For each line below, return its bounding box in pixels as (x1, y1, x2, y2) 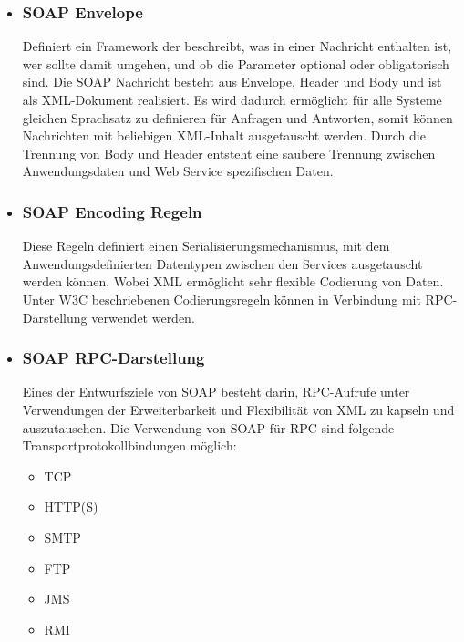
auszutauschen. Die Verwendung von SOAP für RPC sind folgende (22, 418, 395, 437)
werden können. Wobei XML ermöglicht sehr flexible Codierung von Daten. (22, 272, 444, 291)
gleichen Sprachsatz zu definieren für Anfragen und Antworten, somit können (22, 108, 453, 127)
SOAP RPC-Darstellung (22, 347, 205, 369)
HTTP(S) (44, 497, 98, 516)
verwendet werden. (91, 307, 195, 326)
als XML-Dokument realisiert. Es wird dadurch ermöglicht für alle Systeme (22, 90, 442, 109)
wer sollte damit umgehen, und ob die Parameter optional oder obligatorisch (22, 54, 449, 73)
